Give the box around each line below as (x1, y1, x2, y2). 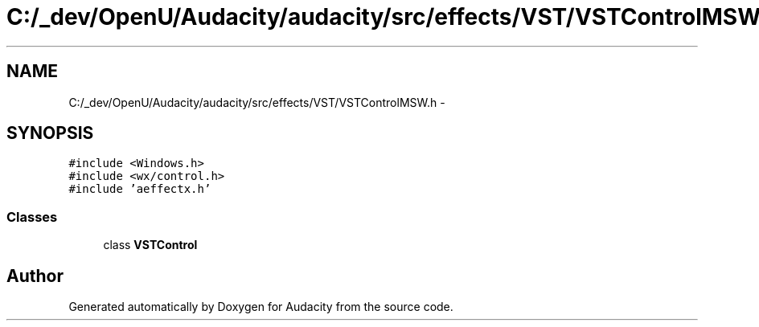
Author (6, 265, 64, 286)
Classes (6, 208, 58, 225)
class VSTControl (103, 238, 198, 252)
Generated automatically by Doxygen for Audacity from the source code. (68, 300, 453, 314)
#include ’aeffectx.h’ (68, 182, 211, 196)
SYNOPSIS (6, 123, 94, 144)
